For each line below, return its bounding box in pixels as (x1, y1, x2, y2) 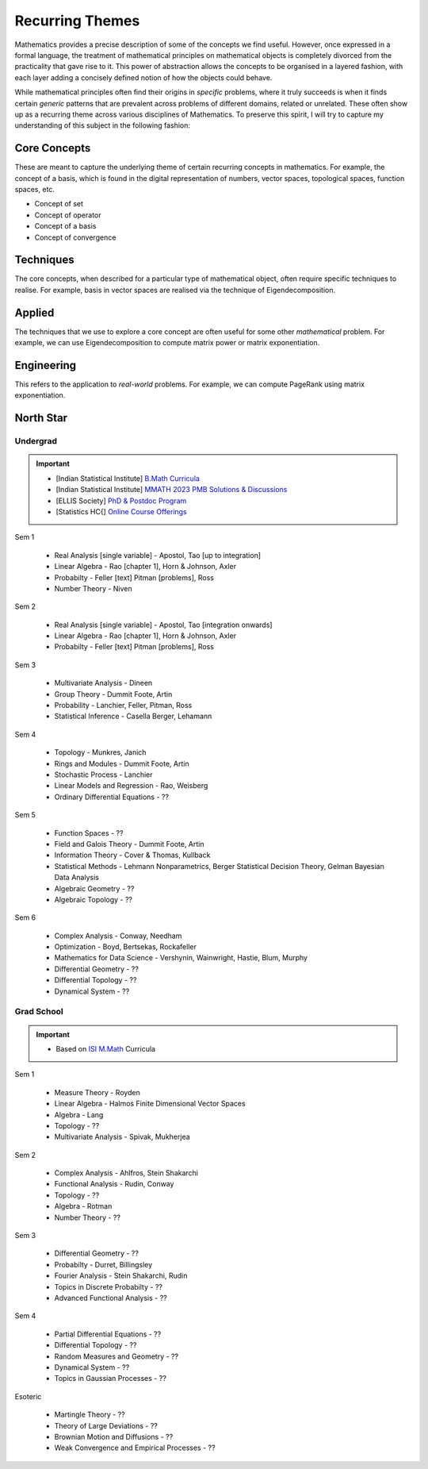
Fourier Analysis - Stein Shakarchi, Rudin (54, 1271, 188, 1281)
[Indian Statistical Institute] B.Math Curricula (55, 473, 200, 483)
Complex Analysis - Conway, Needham (54, 931, 182, 940)
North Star (14, 411, 67, 425)
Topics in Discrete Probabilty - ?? (54, 1282, 162, 1291)
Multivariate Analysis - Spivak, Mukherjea (54, 1132, 190, 1142)
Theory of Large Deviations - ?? (54, 1421, 158, 1430)
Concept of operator (34, 210, 102, 220)
